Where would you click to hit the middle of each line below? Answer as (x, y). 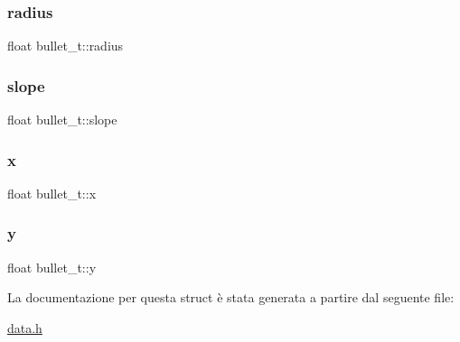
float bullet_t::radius (66, 46)
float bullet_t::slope (62, 120)
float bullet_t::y (52, 267)
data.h (25, 327)
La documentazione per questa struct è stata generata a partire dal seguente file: (231, 297)
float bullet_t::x (52, 193)
